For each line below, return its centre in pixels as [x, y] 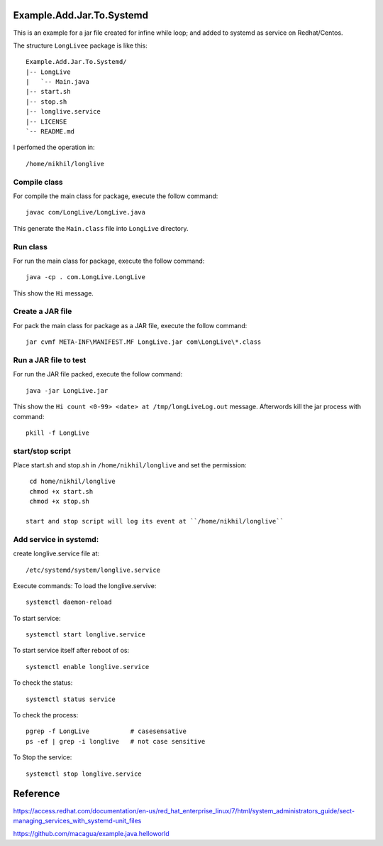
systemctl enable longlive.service [88, 667]
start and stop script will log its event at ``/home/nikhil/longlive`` [155, 521]
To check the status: [43, 683]
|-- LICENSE [46, 121]
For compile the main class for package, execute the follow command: [116, 196]
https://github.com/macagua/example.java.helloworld [91, 834]
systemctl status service [71, 699]
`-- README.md [50, 132]
